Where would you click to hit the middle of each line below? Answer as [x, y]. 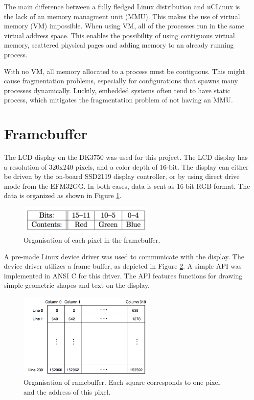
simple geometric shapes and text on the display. [77, 285]
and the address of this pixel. [67, 392]
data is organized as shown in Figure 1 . [63, 195]
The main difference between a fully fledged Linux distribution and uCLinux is [122, 6]
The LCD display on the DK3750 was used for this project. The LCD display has [126, 157]
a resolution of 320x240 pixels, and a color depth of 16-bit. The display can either [126, 166]
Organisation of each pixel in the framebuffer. [92, 240]
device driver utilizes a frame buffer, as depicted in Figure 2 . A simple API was [123, 266]
